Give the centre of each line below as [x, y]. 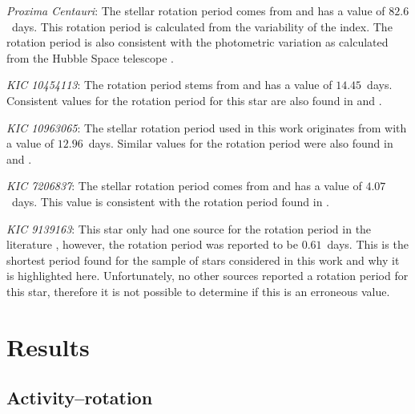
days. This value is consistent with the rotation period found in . [171, 201]
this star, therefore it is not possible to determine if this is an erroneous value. [198, 291]
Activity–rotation [80, 398]
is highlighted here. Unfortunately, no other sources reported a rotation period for [207, 276]
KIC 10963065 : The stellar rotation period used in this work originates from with [207, 127]
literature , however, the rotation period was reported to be [152, 244]
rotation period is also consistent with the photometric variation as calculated [197, 42]
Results [48, 346]
